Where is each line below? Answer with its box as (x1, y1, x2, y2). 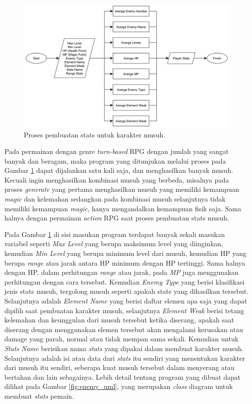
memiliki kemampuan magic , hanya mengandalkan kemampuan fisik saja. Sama (4, 203, 241, 213)
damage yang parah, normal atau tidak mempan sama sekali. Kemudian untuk (4, 334, 239, 344)
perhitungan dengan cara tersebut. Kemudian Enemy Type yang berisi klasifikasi (4, 276, 245, 286)
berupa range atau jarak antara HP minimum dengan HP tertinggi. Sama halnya (4, 257, 245, 268)
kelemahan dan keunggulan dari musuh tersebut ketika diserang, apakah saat (4, 315, 234, 325)
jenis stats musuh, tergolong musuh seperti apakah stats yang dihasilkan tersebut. (4, 286, 249, 296)
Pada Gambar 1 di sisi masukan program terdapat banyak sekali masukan (4, 229, 225, 239)
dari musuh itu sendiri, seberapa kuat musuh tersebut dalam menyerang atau (4, 362, 235, 372)
